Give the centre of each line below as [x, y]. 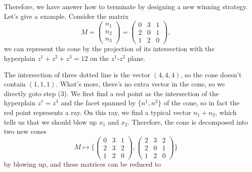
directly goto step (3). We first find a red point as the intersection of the [111, 93]
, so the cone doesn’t [211, 74]
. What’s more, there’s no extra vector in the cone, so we [140, 84]
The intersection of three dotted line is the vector [77, 74]
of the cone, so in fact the [202, 103]
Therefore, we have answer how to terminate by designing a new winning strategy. [126, 6]
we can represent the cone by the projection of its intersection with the [109, 49]
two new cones [25, 131]
